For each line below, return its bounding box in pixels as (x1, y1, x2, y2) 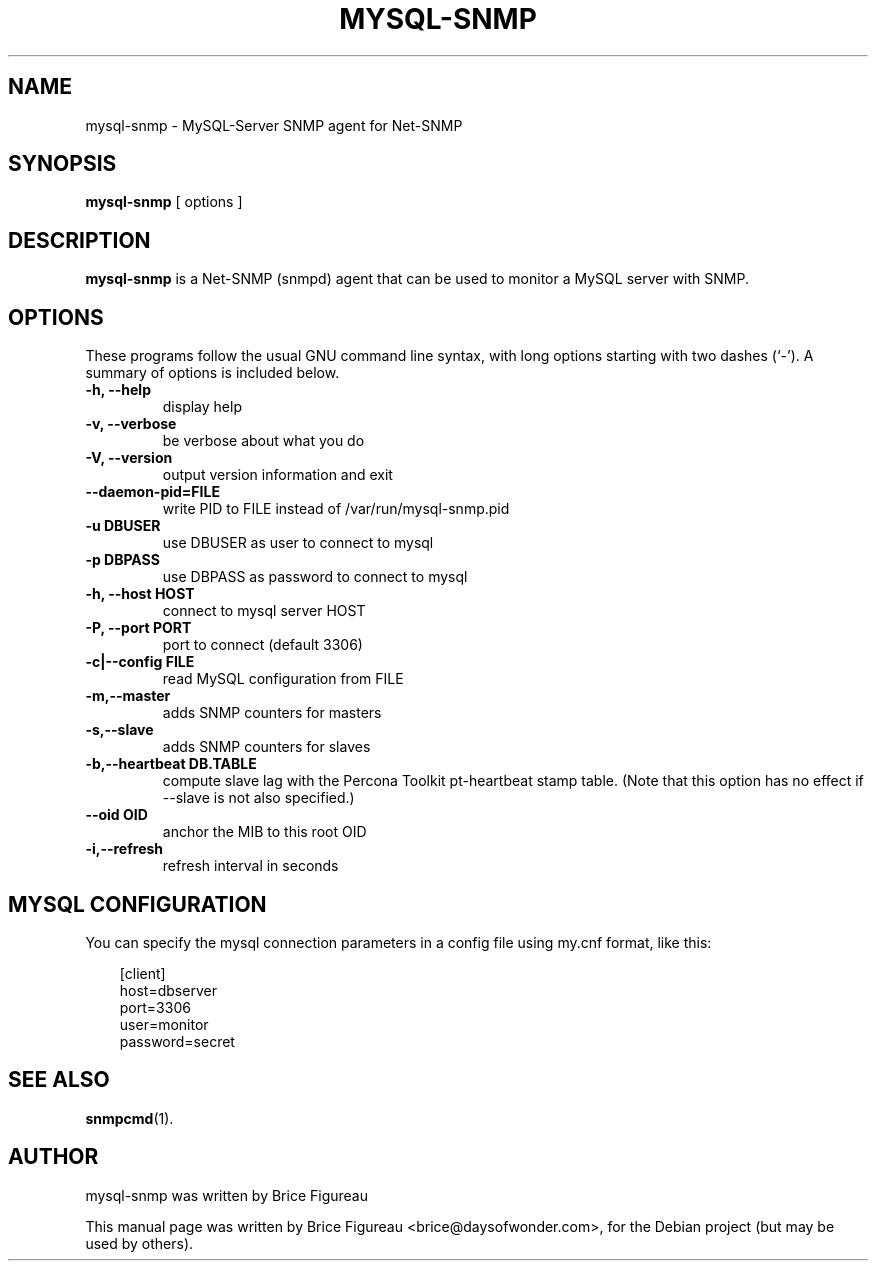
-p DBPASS (85, 551, 160, 569)
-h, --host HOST (85, 585, 195, 603)
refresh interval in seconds (162, 857, 339, 875)
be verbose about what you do (162, 432, 365, 450)
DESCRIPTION (8, 227, 151, 253)
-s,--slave (85, 721, 154, 739)
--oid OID (85, 806, 148, 824)
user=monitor (119, 1015, 209, 1033)
